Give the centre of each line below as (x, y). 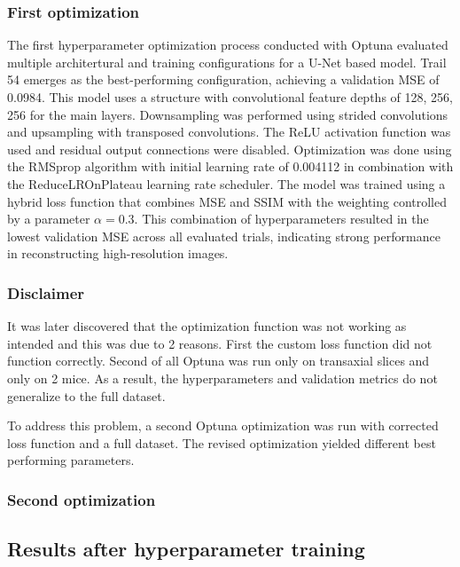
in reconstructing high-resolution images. (118, 253)
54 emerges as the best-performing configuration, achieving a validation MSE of (223, 79)
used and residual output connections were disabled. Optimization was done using (230, 149)
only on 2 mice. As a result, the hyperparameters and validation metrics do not (222, 378)
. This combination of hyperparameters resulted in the (281, 219)
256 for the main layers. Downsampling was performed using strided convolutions (228, 114)
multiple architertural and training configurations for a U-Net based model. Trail (227, 62)
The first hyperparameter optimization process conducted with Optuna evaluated (228, 45)
